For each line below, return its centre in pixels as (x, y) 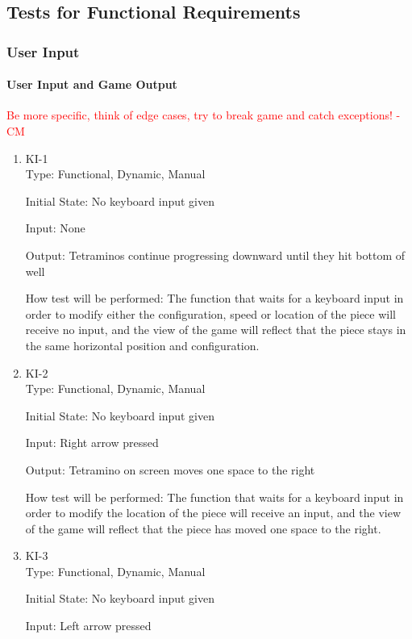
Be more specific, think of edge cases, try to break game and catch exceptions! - (204, 115)
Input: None (55, 228)
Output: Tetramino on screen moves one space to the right (170, 469)
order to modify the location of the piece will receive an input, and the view (213, 513)
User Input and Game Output (92, 84)
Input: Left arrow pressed (88, 626)
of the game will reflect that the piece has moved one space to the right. (203, 528)
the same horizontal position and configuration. (142, 345)
